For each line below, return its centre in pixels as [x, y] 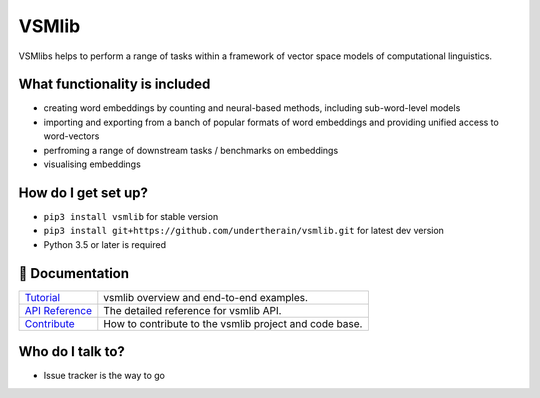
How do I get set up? [83, 192]
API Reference [58, 310]
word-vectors [71, 136]
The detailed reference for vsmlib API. [192, 310]
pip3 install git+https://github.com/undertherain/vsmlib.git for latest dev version [244, 231]
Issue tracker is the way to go [104, 376]
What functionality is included [114, 84]
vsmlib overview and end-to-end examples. [206, 297]
